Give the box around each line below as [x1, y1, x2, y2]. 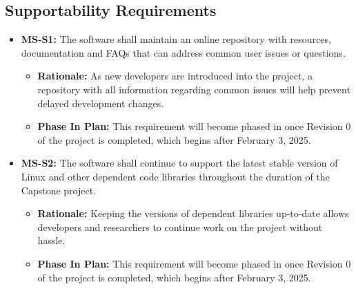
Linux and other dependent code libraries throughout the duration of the [21, 169, 330, 183]
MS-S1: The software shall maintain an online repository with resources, [21, 32, 331, 46]
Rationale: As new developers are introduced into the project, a [37, 68, 313, 83]
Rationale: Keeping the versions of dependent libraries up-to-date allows [37, 206, 349, 221]
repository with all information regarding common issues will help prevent [37, 82, 350, 96]
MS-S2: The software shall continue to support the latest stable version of [21, 156, 338, 170]
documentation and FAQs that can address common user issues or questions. [21, 45, 346, 59]
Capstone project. [21, 183, 97, 197]
